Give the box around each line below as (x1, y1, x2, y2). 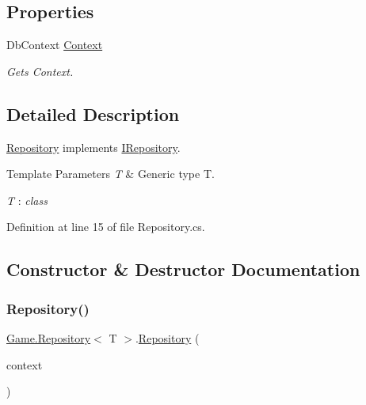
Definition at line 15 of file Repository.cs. (6, 218, 205, 235)
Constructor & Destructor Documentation (6, 257, 360, 282)
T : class (6, 191, 48, 208)
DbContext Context (6, 36, 103, 53)
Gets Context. (6, 62, 74, 79)
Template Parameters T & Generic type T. (6, 165, 215, 182)
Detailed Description (6, 101, 180, 126)
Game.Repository (6, 329, 91, 346)
